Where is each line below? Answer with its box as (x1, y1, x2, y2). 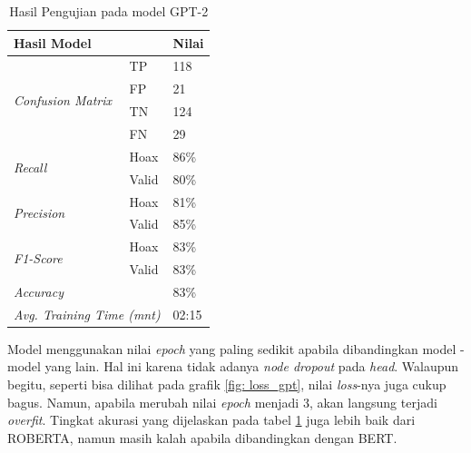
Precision (14, 202, 65, 222)
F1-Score (14, 248, 63, 267)
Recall (14, 158, 47, 177)
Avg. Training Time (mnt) (14, 304, 161, 323)
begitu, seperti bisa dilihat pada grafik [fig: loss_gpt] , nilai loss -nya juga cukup (7, 375, 446, 393)
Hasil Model (14, 33, 92, 52)
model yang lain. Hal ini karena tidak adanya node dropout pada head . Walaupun (7, 357, 459, 376)
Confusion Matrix (14, 90, 112, 109)
